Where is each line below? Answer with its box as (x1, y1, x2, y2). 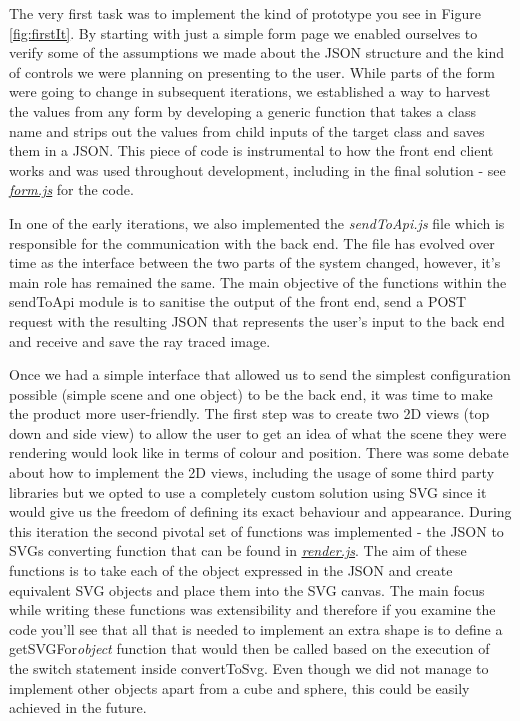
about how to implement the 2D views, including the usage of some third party (9, 462, 495, 483)
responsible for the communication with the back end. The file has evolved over (9, 232, 495, 253)
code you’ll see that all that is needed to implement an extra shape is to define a (9, 618, 503, 639)
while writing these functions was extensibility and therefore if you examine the (9, 599, 496, 620)
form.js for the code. (9, 179, 134, 200)
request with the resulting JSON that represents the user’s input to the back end (9, 310, 505, 331)
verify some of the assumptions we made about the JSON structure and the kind (9, 42, 504, 63)
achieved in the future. (9, 697, 147, 718)
